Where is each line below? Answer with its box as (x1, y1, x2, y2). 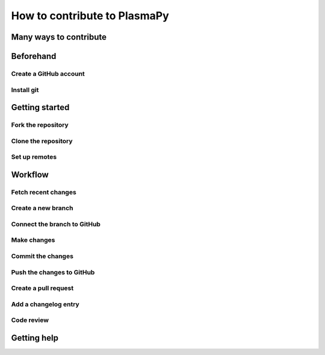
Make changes (11, 236, 55, 244)
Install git (11, 85, 39, 94)
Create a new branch (11, 204, 73, 212)
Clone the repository (11, 137, 73, 145)
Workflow (11, 169, 49, 180)
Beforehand (11, 51, 57, 61)
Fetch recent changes (11, 188, 76, 196)
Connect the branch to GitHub (11, 220, 101, 228)
